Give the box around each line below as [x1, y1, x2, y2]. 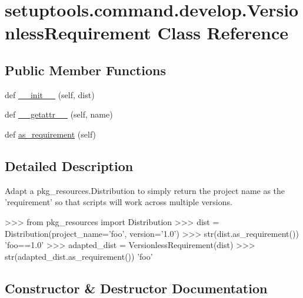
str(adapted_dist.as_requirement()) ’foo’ [5, 250, 153, 262]
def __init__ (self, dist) [5, 88, 95, 101]
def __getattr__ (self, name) [5, 108, 113, 120]
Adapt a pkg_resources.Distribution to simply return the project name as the [5, 184, 285, 196]
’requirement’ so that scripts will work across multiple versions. [5, 196, 232, 208]
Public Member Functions [5, 61, 166, 79]
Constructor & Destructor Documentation [5, 279, 268, 297]
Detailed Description [5, 156, 134, 175]
